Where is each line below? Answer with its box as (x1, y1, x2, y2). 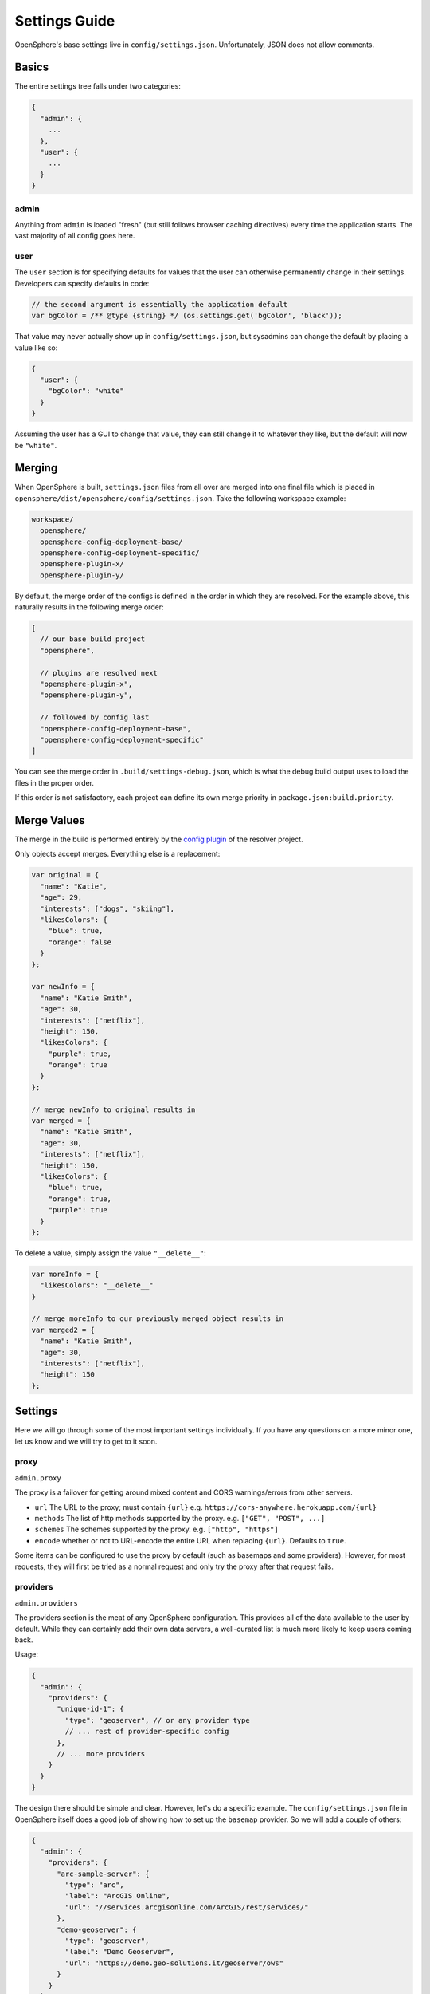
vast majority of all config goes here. (14, 231, 135, 241)
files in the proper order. (14, 778, 95, 787)
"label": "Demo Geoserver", (64, 1947, 175, 1957)
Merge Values (14, 814, 85, 827)
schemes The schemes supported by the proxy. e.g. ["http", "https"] (34, 1524, 279, 1535)
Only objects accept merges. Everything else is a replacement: (14, 849, 221, 859)
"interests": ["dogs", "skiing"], (40, 904, 175, 913)
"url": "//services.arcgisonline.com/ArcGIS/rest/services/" (64, 1902, 309, 1912)
